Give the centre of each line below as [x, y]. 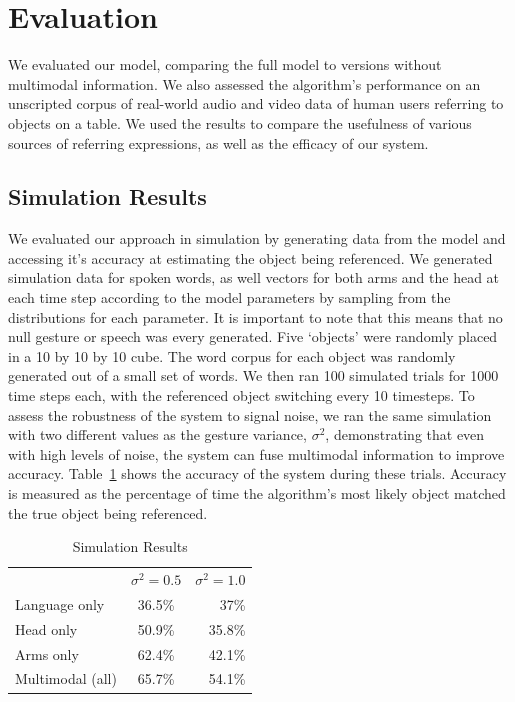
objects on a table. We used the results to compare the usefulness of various [240, 122]
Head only [46, 628]
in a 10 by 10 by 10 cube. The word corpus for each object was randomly [232, 355]
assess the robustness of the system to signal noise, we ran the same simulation [250, 414]
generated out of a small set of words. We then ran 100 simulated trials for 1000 [253, 375]
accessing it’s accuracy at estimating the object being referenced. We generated [250, 257]
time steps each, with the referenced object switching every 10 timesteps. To [241, 395]
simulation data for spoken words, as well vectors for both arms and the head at [254, 277]
